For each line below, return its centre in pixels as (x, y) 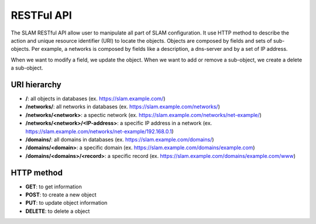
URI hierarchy (36, 85)
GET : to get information (54, 187)
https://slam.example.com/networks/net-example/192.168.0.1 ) (99, 131)
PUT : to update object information (66, 203)
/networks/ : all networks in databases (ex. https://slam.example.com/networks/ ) (123, 107)
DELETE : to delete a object (58, 211)
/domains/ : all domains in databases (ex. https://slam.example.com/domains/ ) (120, 139)
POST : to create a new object (61, 195)
